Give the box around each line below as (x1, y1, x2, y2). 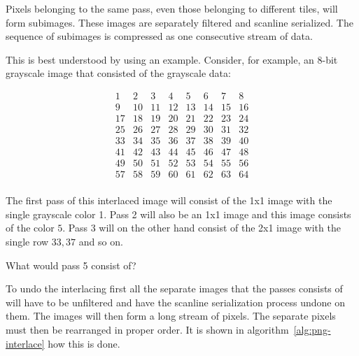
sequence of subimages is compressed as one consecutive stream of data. (6, 29, 313, 43)
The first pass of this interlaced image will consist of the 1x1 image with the (6, 193, 332, 208)
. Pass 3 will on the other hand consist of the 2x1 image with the (62, 220, 341, 235)
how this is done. (48, 336, 120, 350)
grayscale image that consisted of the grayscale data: (6, 66, 231, 80)
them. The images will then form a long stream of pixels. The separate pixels (6, 308, 336, 323)
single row (6, 234, 49, 249)
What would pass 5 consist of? (6, 257, 136, 272)
